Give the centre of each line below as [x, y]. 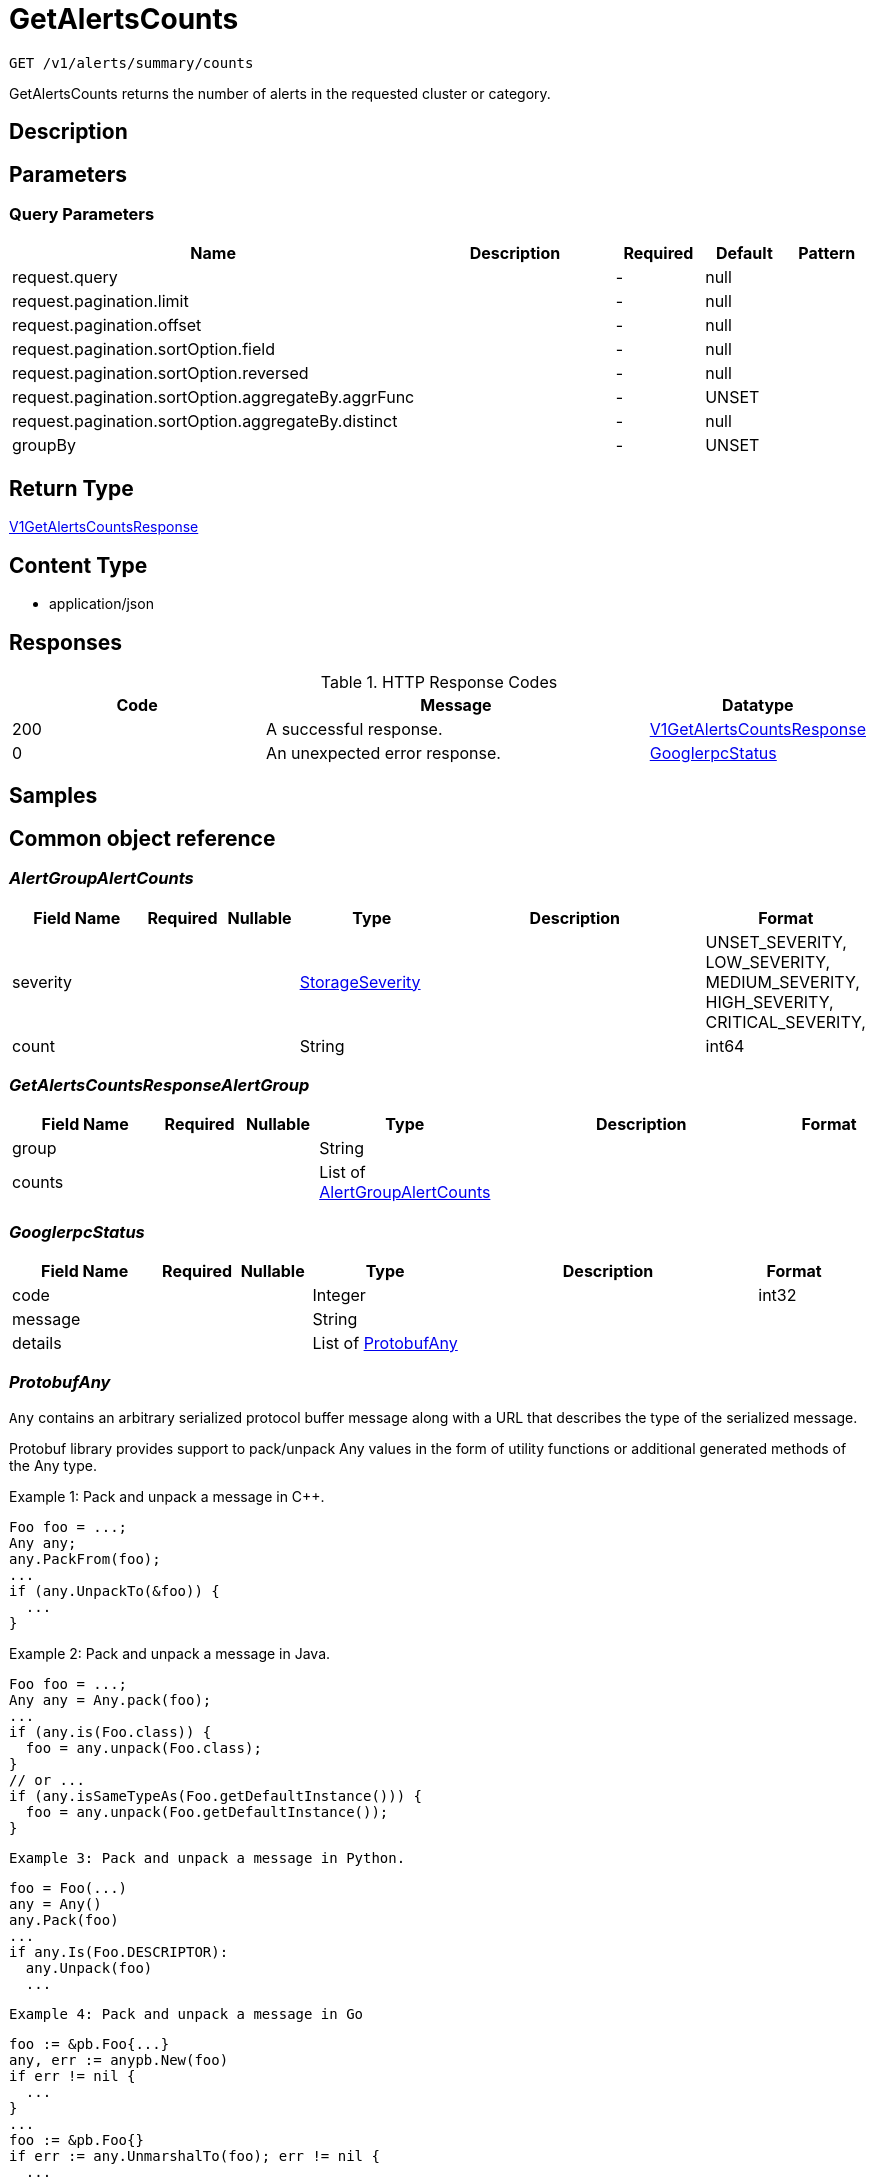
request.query [65, 277]
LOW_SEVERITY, [768, 961]
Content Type [78, 565]
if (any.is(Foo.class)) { [110, 1731]
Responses [66, 642]
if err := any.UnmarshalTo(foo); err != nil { [194, 2155]
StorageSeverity [360, 981]
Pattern [827, 253]
